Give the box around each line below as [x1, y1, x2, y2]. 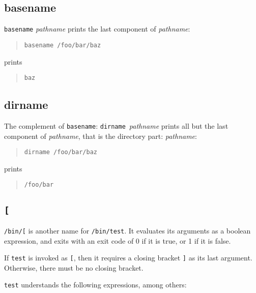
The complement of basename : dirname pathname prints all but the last [4, 120, 229, 131]
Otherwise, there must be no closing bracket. [4, 262, 144, 273]
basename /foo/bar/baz [24, 41, 101, 49]
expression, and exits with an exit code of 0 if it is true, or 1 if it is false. [4, 235, 231, 246]
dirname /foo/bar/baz [24, 149, 97, 156]
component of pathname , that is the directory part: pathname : [4, 130, 197, 141]
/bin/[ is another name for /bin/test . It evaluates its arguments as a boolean [4, 225, 251, 236]
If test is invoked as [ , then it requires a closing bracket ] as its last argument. [4, 252, 252, 263]
